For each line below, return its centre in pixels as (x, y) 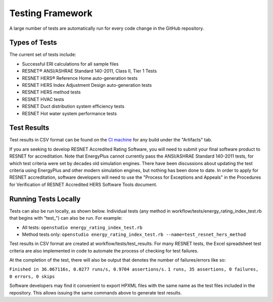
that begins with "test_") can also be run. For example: (66, 218)
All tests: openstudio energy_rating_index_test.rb (82, 227)
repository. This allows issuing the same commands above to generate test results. (96, 292)
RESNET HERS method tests (51, 92)
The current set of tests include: (43, 55)
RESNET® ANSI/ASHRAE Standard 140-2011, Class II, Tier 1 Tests (89, 71)
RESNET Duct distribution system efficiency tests (73, 107)
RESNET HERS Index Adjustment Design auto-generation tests (87, 85)
